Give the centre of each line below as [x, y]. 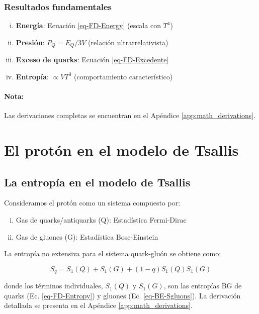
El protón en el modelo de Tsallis [121, 150]
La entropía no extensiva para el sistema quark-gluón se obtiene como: [113, 253]
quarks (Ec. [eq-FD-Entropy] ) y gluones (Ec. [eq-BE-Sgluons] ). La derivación [122, 295]
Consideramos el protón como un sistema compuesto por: [92, 203]
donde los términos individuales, [54, 286]
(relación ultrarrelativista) [128, 42]
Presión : [30, 42]
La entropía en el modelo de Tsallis [97, 182]
